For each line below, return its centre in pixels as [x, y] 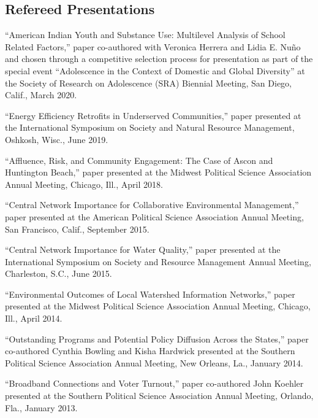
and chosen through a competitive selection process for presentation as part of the [159, 59]
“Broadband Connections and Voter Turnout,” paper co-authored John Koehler [154, 383]
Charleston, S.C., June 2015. [59, 273]
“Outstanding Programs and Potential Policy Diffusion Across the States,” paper [157, 339]
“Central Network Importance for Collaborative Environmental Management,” [152, 205]
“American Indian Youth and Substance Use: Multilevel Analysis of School [145, 35]
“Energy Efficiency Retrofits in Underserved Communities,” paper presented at [153, 115]
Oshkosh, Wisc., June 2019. [57, 139]
